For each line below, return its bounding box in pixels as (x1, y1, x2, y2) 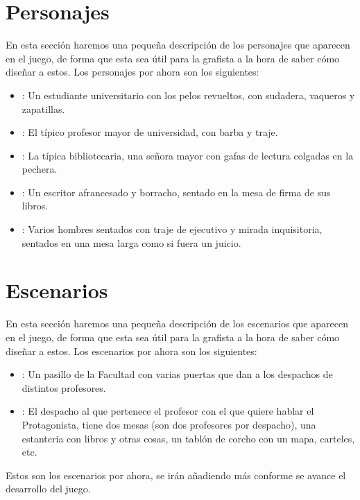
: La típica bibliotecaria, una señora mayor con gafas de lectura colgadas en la (22, 148, 354, 162)
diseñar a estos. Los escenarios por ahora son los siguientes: (6, 343, 257, 358)
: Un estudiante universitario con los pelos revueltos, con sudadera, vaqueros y (22, 87, 355, 102)
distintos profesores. (22, 380, 106, 395)
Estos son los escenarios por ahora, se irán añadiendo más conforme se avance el (6, 467, 346, 482)
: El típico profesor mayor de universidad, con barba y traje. (22, 125, 278, 139)
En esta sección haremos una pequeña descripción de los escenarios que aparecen (6, 316, 348, 331)
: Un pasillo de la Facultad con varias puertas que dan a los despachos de (22, 367, 333, 381)
